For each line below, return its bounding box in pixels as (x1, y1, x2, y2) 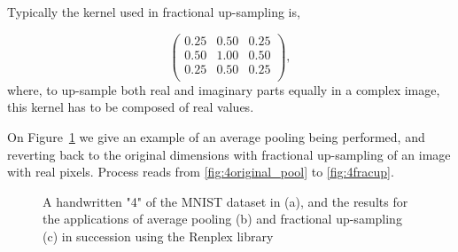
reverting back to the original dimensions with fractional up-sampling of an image (7, 145, 451, 163)
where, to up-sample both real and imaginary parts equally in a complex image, (7, 80, 440, 98)
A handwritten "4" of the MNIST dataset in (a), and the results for (43, 192, 408, 210)
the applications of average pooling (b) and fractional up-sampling (43, 209, 402, 228)
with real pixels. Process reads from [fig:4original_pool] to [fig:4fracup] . (7, 162, 394, 181)
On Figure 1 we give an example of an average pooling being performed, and (7, 127, 425, 146)
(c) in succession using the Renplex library (43, 226, 274, 245)
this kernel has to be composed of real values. (7, 98, 254, 116)
